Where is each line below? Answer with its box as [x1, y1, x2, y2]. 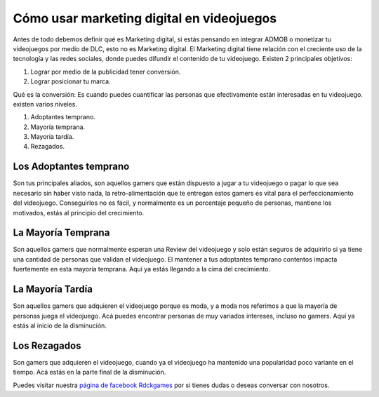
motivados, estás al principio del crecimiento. [13, 208, 145, 217]
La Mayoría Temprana [13, 227, 110, 238]
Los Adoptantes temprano [13, 161, 130, 173]
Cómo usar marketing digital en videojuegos [13, 11, 277, 26]
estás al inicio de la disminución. [13, 321, 107, 330]
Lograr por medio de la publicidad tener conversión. [30, 67, 181, 76]
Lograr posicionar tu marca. [30, 77, 112, 86]
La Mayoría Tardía [13, 283, 93, 295]
